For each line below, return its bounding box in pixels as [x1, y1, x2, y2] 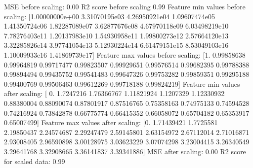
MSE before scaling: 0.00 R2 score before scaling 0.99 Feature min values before [4, 1, 246, 11]
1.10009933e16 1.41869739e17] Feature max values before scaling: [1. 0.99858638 [4, 49, 246, 60]
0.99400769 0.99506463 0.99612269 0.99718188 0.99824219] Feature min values [4, 78, 240, 89]
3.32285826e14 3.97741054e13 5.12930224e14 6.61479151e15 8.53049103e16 [4, 40, 229, 50]
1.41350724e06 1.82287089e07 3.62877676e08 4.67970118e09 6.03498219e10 [4, 21, 229, 31]
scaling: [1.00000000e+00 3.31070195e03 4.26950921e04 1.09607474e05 [4, 11, 215, 21]
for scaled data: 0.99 [4, 156, 65, 166]
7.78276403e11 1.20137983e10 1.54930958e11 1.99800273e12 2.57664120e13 [4, 30, 229, 40]
